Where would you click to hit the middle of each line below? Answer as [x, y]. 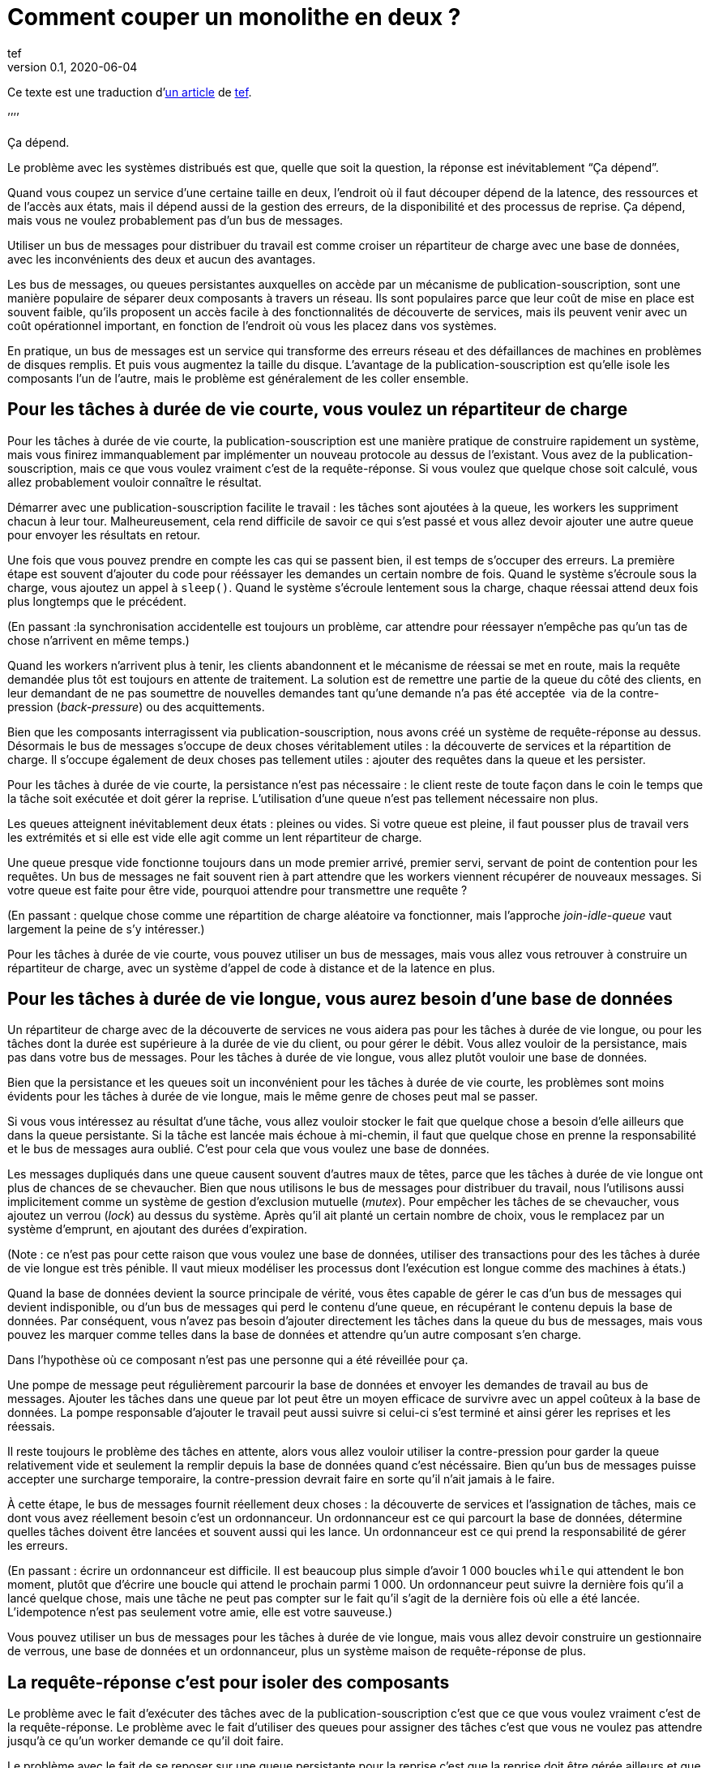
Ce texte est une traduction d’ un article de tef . [130, 92]
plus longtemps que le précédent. [97, 601]
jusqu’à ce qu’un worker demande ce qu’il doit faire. [145, 1741]
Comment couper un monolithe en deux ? [234, 17]
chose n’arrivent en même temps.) [98, 640]
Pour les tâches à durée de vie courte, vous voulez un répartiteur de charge [318, 410]
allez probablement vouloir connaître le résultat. [135, 482]
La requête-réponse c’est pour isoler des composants [229, 1682]
